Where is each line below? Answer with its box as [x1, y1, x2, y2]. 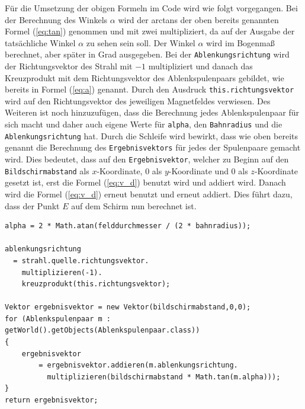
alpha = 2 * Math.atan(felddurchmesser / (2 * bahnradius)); [5, 222, 251, 231]
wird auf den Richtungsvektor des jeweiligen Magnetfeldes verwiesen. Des [5, 94, 271, 107]
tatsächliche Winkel [5, 36, 76, 49]
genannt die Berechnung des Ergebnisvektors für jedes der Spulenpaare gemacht [5, 141, 301, 154]
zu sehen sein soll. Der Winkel [86, 36, 195, 49]
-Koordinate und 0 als [168, 164, 248, 177]
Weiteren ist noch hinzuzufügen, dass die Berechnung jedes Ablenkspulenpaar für [5, 106, 299, 119]
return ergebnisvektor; [5, 396, 98, 405]
